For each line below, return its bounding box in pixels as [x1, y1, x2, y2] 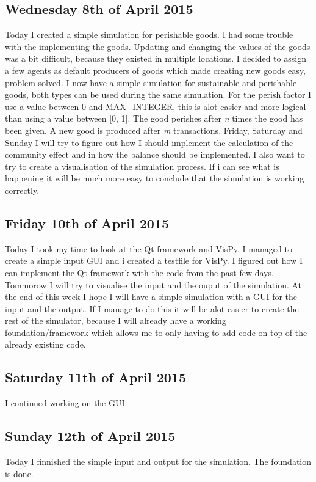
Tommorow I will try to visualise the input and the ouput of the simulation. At [5, 278, 302, 291]
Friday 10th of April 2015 [5, 213, 169, 232]
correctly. [5, 183, 40, 196]
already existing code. [5, 338, 86, 351]
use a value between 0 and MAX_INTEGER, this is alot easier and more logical [5, 100, 306, 112]
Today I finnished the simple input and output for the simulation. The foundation [5, 455, 312, 468]
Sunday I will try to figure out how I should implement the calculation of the [5, 136, 293, 148]
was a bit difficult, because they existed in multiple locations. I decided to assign [5, 52, 306, 65]
